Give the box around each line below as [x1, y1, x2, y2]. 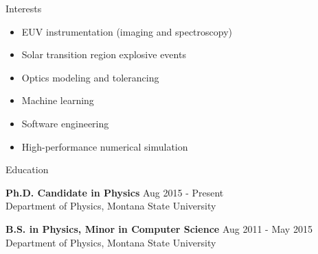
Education [5, 162, 49, 177]
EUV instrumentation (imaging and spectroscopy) [21, 24, 232, 38]
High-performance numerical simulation [21, 139, 188, 153]
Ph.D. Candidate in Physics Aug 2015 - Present [5, 185, 224, 199]
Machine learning [21, 93, 94, 107]
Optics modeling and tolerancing [21, 70, 159, 84]
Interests [5, 1, 42, 15]
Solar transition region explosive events [21, 47, 186, 62]
